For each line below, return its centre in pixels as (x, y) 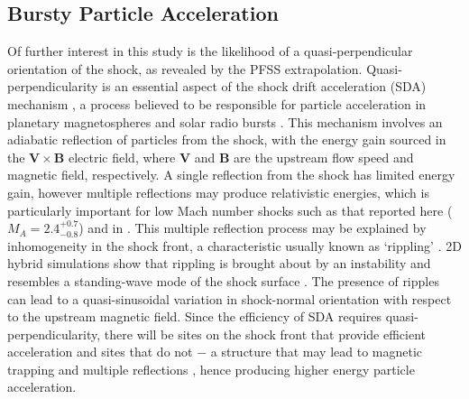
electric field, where (122, 157)
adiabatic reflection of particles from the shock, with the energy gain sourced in (227, 139)
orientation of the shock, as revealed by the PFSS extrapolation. (185, 68)
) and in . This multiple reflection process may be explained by (253, 228)
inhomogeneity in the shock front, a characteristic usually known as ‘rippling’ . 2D (234, 245)
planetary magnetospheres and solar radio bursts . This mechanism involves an (225, 121)
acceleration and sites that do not (100, 352)
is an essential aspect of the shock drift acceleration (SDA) (264, 86)
